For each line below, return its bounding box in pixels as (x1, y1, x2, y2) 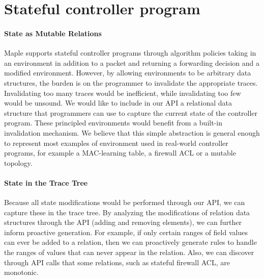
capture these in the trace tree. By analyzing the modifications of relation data (4, 207, 250, 217)
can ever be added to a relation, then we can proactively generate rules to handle (4, 237, 257, 247)
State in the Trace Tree (4, 177, 88, 188)
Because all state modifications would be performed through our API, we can (4, 197, 245, 208)
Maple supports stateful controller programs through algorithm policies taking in (4, 47, 256, 58)
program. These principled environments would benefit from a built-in (4, 117, 222, 128)
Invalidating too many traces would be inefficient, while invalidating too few (4, 87, 241, 98)
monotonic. (4, 267, 39, 277)
